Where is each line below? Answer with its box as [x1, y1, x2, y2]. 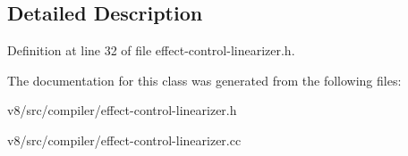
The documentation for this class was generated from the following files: [7, 70, 402, 89]
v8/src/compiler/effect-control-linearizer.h [7, 101, 237, 119]
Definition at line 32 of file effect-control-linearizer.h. [7, 41, 295, 60]
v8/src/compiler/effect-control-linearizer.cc [7, 130, 242, 149]
